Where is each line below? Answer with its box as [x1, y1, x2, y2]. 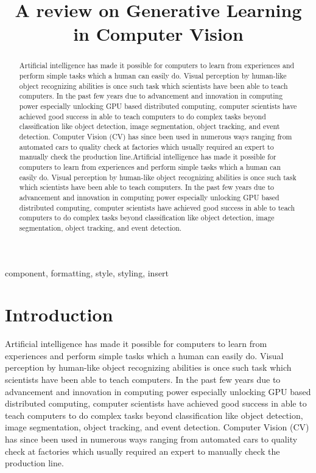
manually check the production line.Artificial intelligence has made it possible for [19, 152, 276, 162]
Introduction [5, 302, 113, 327]
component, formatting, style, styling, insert [5, 266, 169, 279]
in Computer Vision [73, 21, 244, 46]
